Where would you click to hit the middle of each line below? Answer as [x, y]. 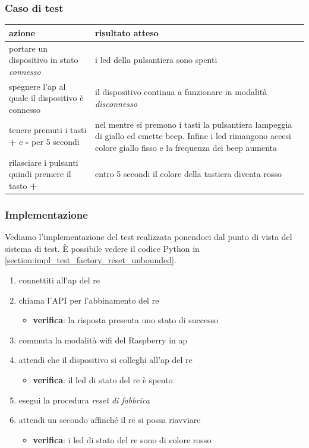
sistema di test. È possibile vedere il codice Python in [102, 248]
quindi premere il [40, 174]
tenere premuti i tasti [48, 130]
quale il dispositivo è [46, 98]
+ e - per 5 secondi [44, 142]
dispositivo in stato [44, 60]
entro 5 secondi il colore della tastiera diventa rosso [188, 174]
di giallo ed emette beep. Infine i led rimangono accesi [193, 136]
